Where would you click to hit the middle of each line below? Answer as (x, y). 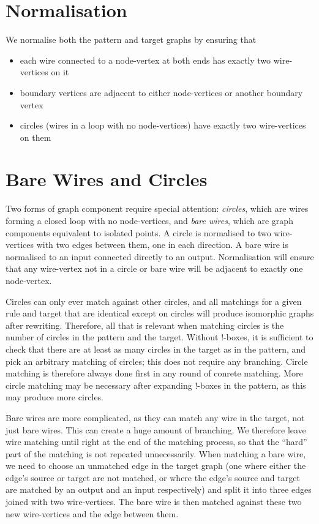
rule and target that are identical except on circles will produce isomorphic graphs (160, 313)
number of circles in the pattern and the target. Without (112, 337)
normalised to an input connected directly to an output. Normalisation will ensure (160, 256)
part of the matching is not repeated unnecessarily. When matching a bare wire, (156, 453)
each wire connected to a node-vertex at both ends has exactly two (145, 60)
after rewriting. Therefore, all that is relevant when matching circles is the (145, 325)
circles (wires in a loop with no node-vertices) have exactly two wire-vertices (163, 125)
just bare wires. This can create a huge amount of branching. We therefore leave (156, 429)
